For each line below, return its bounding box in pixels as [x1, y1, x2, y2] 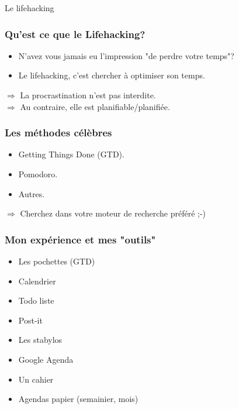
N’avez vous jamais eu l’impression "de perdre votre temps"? [18, 49, 234, 61]
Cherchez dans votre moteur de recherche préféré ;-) [20, 207, 206, 219]
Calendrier [18, 274, 56, 287]
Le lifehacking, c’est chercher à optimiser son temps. [18, 69, 205, 81]
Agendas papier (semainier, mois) [18, 393, 138, 405]
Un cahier [18, 373, 54, 385]
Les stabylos [18, 334, 63, 346]
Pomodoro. [18, 168, 58, 180]
